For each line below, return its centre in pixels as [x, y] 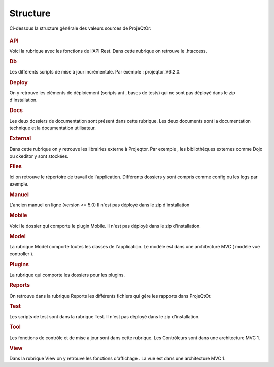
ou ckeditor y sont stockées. [39, 156]
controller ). [22, 254]
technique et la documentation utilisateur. [53, 128]
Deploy [19, 83]
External [20, 138]
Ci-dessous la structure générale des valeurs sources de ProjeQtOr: [80, 28]
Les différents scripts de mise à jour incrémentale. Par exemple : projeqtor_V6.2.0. [95, 72]
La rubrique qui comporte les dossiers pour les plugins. [67, 275]
